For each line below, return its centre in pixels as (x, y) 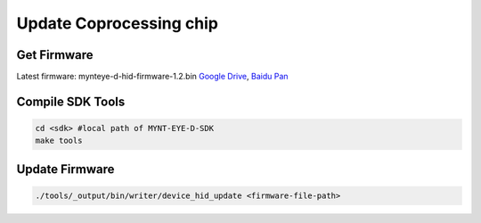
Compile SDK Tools (71, 101)
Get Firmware (55, 55)
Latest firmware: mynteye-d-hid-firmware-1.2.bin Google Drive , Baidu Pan (152, 77)
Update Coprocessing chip (117, 23)
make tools (59, 141)
